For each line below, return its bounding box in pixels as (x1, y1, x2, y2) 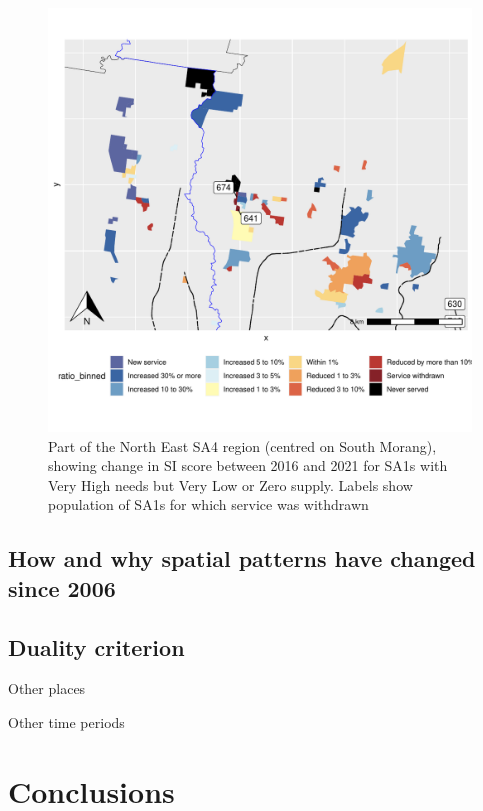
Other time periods (8, 711, 125, 732)
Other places (8, 678, 86, 699)
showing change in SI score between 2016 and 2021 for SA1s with (48, 455, 448, 476)
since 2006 (8, 572, 116, 603)
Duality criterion (8, 631, 185, 662)
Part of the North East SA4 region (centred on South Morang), (48, 435, 437, 456)
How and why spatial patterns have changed (8, 543, 476, 574)
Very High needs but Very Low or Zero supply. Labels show (48, 474, 413, 495)
